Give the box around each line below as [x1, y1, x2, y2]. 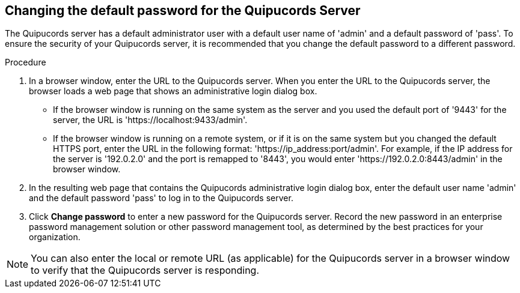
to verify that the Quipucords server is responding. [31, 264, 260, 277]
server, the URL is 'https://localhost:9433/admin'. [53, 115, 248, 125]
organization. [29, 232, 81, 243]
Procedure [5, 57, 46, 68]
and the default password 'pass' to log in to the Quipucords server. [29, 193, 293, 204]
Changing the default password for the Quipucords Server [5, 3, 361, 18]
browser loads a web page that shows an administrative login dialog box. [29, 86, 317, 97]
